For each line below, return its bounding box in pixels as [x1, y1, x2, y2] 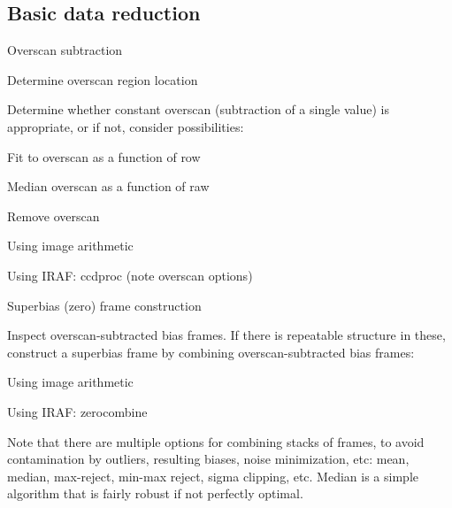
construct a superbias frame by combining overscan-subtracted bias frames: [7, 343, 415, 361]
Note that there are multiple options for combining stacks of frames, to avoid [7, 432, 425, 450]
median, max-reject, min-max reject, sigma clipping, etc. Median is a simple [7, 466, 418, 485]
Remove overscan [7, 206, 100, 225]
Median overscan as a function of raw [7, 177, 210, 196]
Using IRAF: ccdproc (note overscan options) [7, 266, 253, 284]
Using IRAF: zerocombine [7, 402, 148, 420]
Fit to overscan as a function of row [7, 147, 201, 165]
